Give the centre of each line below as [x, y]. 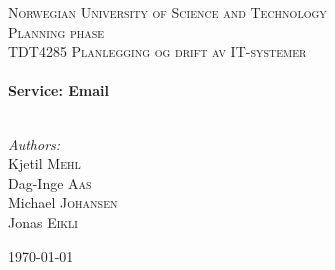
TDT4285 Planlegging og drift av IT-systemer [157, 51]
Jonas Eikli [43, 221]
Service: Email [59, 90]
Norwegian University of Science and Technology [167, 12]
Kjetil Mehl [44, 163]
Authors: [34, 143]
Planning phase [56, 31]
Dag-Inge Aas [50, 182]
